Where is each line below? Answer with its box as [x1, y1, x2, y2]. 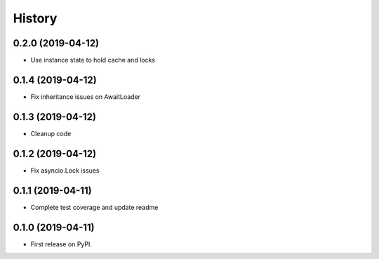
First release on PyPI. [30, 239, 93, 248]
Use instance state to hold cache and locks [30, 56, 156, 65]
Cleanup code [30, 129, 72, 138]
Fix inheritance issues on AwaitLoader [30, 92, 140, 101]
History [13, 11, 58, 26]
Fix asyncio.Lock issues [30, 166, 100, 175]
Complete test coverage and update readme [30, 203, 159, 211]
